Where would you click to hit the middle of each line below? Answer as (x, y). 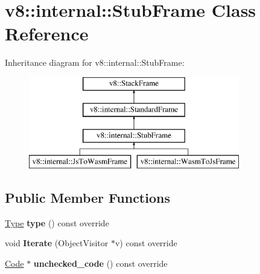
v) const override (146, 243)
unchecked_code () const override (100, 263)
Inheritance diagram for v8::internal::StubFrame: (95, 62)
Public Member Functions (87, 198)
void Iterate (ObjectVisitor (57, 243)
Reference (47, 33)
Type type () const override (57, 222)
